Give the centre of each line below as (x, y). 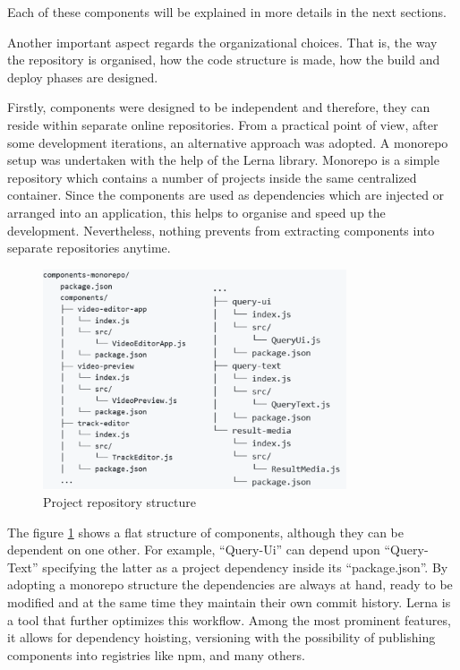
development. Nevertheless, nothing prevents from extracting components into (221, 230)
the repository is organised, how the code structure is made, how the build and (224, 60)
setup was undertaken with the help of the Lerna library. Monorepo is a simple (223, 160)
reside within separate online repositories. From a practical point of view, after (223, 124)
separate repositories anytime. (89, 248)
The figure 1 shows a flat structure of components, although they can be (205, 532)
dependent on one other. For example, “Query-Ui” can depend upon (194, 550)
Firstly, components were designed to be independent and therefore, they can (219, 107)
